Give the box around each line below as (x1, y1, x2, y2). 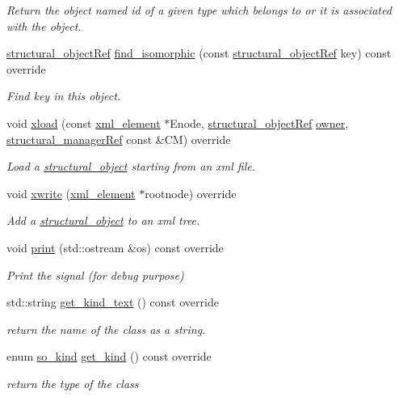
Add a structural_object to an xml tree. (6, 212, 200, 229)
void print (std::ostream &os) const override (6, 239, 224, 256)
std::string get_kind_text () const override (6, 294, 219, 310)
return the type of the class (6, 374, 139, 391)
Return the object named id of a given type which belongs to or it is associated (6, 2, 392, 18)
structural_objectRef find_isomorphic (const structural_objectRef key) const (6, 44, 392, 61)
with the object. (6, 17, 82, 34)
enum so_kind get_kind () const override (6, 348, 212, 365)
